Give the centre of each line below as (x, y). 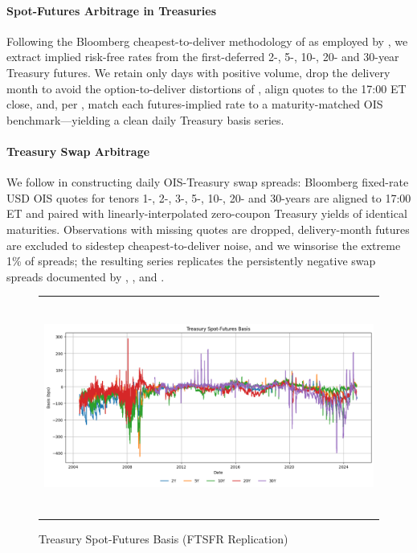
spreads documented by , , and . (86, 276)
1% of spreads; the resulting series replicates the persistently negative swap (191, 261)
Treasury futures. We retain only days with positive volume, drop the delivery (198, 72)
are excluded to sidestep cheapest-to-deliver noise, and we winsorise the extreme (204, 245)
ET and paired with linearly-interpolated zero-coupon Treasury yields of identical (207, 213)
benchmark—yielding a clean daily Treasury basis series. (145, 119)
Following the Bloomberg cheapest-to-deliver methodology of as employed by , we (207, 41)
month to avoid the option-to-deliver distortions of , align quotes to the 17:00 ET (206, 88)
